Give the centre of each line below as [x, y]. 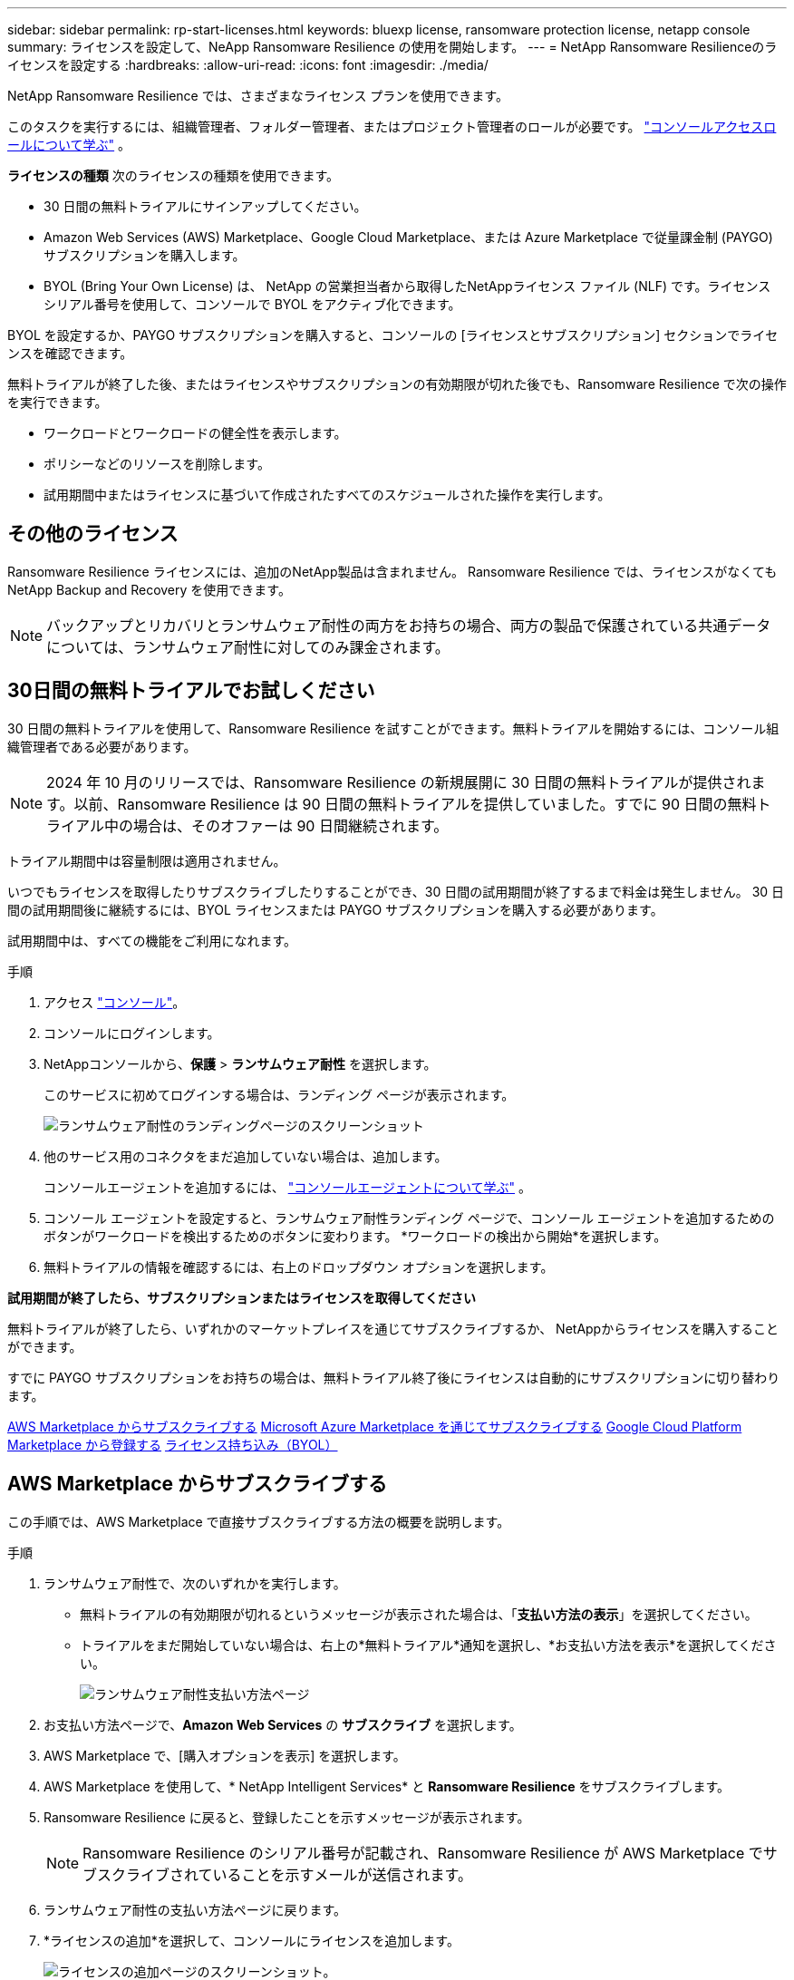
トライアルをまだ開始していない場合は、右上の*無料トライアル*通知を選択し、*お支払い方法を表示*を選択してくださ [428, 1645]
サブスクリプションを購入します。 [145, 255]
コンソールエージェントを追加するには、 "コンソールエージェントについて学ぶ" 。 [287, 1187]
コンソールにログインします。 [132, 1033]
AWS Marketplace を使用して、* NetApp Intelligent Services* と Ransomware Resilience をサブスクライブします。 [387, 1786]
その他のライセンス [93, 534]
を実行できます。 [58, 402]
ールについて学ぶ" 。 [69, 145]
